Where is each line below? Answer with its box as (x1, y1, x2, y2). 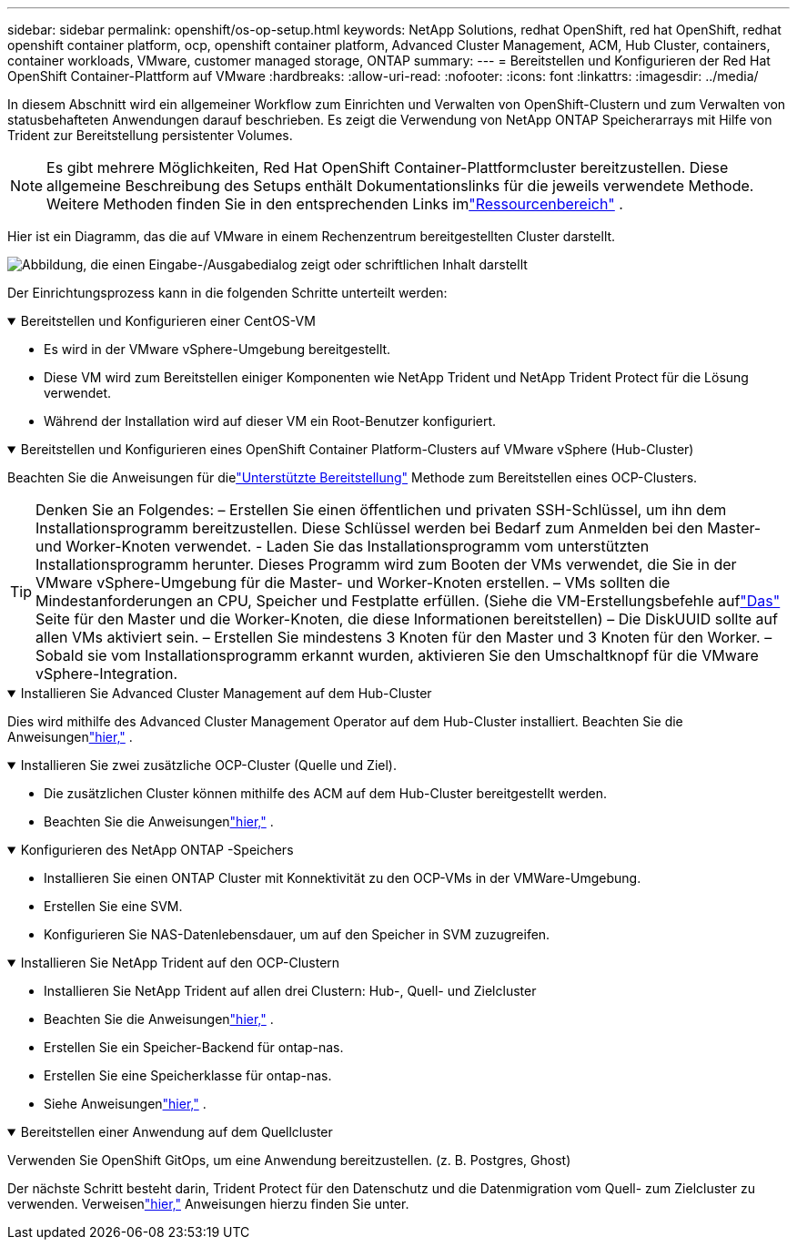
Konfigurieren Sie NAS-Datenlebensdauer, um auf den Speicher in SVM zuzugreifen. (44, 927, 550, 942)
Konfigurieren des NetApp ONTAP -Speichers (20, 842, 294, 857)
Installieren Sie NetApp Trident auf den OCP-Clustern (20, 955, 340, 970)
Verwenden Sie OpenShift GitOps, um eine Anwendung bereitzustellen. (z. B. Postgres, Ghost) (7, 1152, 571, 1168)
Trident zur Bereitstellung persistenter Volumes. (7, 127, 293, 143)
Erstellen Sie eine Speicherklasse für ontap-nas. (44, 1068, 332, 1083)
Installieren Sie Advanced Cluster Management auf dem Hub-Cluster (20, 685, 432, 701)
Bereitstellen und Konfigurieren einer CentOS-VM (20, 313, 316, 329)
